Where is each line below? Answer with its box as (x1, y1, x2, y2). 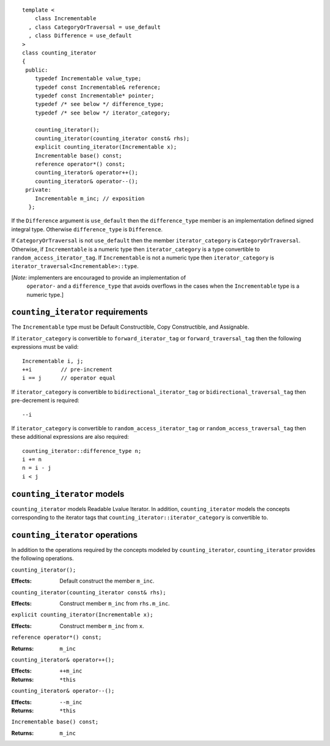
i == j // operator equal (22, 375, 116, 382)
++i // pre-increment (22, 366, 113, 373)
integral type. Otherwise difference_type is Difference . (11, 225, 163, 233)
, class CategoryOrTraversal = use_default (28, 23, 161, 31)
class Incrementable (34, 15, 97, 22)
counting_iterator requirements (11, 307, 148, 318)
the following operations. (11, 554, 75, 562)
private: (25, 187, 51, 193)
